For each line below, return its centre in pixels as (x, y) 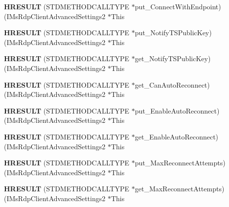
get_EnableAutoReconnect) (177, 136)
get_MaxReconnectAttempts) (180, 189)
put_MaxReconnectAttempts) (180, 163)
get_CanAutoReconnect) (172, 84)
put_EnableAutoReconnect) (177, 110)
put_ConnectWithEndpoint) (178, 6)
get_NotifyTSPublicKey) (173, 58)
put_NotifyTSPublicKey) (173, 33)
